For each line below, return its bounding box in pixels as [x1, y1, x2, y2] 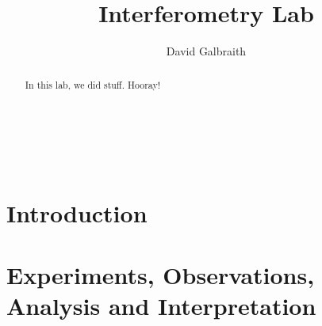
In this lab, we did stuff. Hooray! [25, 78, 161, 91]
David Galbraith [166, 43, 247, 59]
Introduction [6, 196, 148, 229]
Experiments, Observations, [6, 258, 315, 290]
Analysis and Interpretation [6, 290, 316, 322]
